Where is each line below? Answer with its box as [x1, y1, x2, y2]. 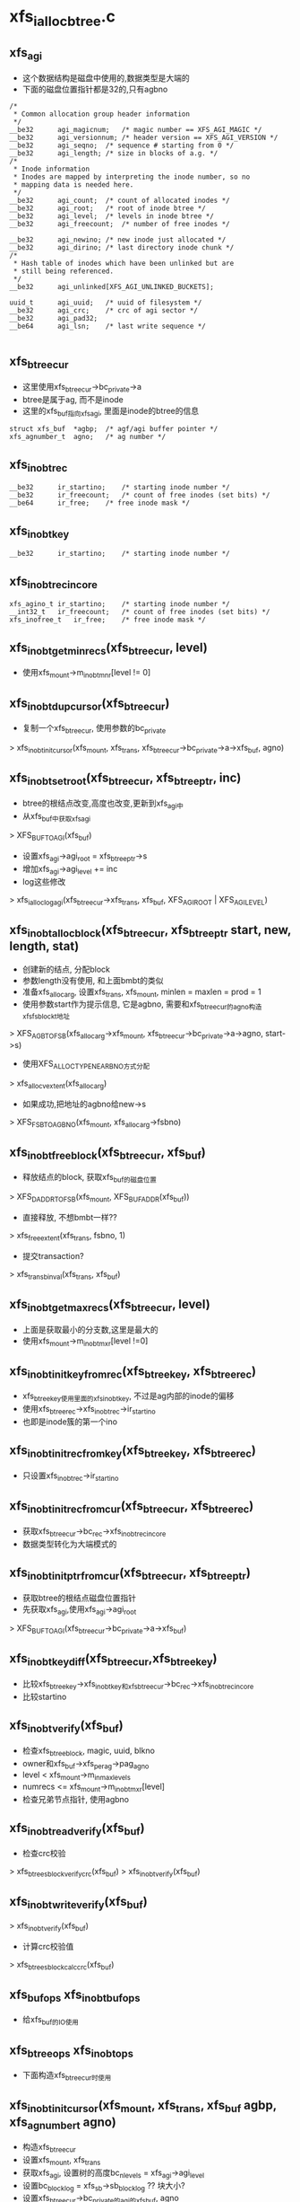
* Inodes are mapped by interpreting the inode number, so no [13, 172, 251, 181]
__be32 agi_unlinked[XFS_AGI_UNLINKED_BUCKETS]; [9, 282, 215, 291]
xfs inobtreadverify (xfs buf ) [9, 1820, 145, 1838]
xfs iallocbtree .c [9, 6, 116, 30]
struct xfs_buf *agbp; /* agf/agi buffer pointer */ [9, 425, 219, 434]
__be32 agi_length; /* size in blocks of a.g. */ [9, 148, 219, 158]
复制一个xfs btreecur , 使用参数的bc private [21, 723, 167, 735]
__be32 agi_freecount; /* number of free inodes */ [9, 219, 230, 228]
